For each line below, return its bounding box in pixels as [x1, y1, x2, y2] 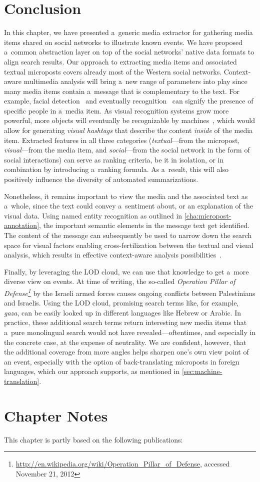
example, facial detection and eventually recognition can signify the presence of [4, 95, 253, 106]
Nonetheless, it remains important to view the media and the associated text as [4, 190, 248, 201]
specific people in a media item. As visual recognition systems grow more [4, 105, 229, 115]
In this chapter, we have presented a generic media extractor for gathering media [4, 27, 253, 37]
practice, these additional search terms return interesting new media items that [4, 317, 247, 327]
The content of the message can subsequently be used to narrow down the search [4, 230, 252, 240]
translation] [4, 375, 39, 386]
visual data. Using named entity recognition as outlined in [4, 210, 182, 220]
